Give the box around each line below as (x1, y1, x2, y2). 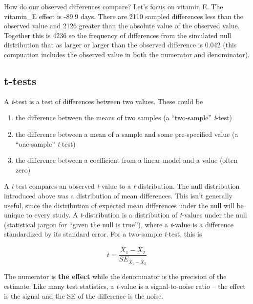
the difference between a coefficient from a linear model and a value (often (15, 155, 238, 165)
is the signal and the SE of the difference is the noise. (4, 290, 164, 301)
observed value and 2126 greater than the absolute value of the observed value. (4, 21, 240, 31)
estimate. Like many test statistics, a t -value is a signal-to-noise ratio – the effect (4, 281, 246, 291)
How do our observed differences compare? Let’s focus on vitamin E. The (4, 1, 223, 11)
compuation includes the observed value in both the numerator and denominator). (4, 49, 250, 59)
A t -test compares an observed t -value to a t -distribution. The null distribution (4, 181, 240, 191)
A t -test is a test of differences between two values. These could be (4, 96, 203, 106)
